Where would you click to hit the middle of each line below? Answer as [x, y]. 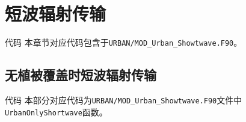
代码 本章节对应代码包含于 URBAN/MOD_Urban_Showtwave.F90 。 [124, 42]
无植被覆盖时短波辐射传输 [81, 75]
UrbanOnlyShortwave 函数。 [56, 111]
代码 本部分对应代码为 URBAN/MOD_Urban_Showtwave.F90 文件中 [124, 99]
